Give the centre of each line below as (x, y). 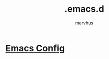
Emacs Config (35, 48)
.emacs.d (84, 9)
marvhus (84, 23)
